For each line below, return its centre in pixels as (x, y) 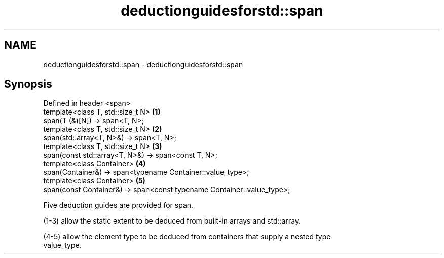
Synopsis (28, 84)
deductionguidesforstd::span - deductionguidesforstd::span (143, 64)
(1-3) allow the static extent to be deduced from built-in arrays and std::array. (172, 221)
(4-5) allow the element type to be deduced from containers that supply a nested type (187, 237)
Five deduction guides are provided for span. (118, 205)
